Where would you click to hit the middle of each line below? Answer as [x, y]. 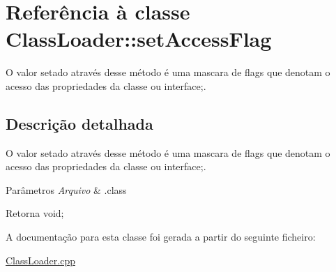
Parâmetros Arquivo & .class [66, 189]
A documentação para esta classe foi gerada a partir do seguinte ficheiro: [161, 237]
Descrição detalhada [79, 123]
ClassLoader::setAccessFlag [139, 39]
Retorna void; [35, 213]
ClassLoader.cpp [40, 260]
